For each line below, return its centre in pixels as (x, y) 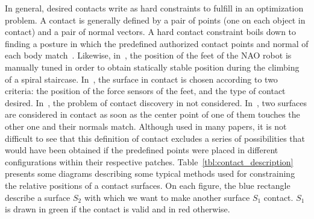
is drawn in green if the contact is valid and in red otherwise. (118, 209)
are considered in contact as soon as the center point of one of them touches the (152, 114)
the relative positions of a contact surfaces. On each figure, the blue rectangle (148, 185)
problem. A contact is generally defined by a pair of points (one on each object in (155, 20)
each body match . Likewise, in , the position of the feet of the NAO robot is (148, 55)
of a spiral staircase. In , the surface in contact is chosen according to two (141, 79)
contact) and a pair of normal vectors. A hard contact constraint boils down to (151, 32)
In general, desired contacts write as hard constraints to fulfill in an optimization (154, 8)
